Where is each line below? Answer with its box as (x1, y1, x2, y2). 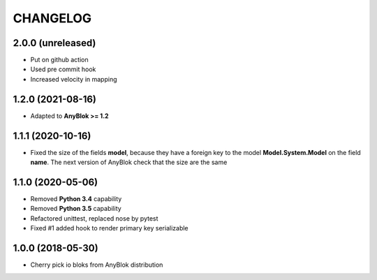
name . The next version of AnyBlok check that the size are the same (30, 158, 228, 167)
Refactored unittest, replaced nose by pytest (30, 214, 158, 223)
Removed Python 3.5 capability (30, 205, 121, 213)
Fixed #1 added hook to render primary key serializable (30, 224, 188, 233)
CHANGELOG (13, 10, 92, 26)
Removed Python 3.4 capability (30, 194, 122, 202)
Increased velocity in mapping (30, 75, 117, 83)
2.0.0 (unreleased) (13, 37, 96, 49)
